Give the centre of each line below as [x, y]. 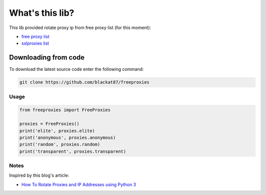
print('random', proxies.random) [60, 145]
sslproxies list [35, 43]
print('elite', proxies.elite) [57, 131]
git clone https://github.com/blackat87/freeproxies [84, 82]
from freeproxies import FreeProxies [65, 110]
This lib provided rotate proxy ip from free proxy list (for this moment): [80, 28]
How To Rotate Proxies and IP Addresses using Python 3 [79, 184]
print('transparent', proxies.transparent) [73, 151]
